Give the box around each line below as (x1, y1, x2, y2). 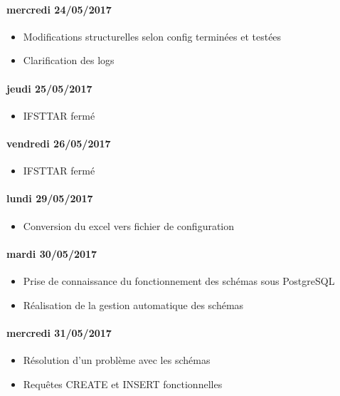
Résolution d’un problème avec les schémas (23, 352, 211, 367)
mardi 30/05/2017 (6, 246, 97, 261)
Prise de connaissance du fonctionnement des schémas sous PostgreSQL (23, 273, 335, 288)
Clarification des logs (23, 53, 115, 68)
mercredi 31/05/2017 (6, 325, 112, 340)
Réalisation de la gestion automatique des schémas (23, 297, 244, 312)
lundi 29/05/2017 (6, 191, 93, 206)
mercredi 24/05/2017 (6, 1, 112, 16)
